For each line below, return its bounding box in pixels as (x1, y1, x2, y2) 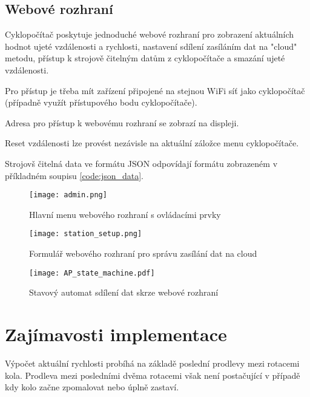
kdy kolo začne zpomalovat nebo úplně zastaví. (5, 381, 179, 393)
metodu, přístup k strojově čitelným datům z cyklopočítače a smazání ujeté (5, 52, 285, 64)
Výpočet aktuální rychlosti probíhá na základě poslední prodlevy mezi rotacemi (5, 357, 300, 370)
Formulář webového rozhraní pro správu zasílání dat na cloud (29, 247, 257, 260)
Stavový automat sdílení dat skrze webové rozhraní (29, 286, 219, 299)
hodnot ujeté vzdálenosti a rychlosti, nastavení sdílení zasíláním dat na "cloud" (5, 39, 297, 52)
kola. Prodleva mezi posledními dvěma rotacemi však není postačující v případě (5, 368, 300, 381)
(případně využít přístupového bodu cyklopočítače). (5, 96, 197, 109)
